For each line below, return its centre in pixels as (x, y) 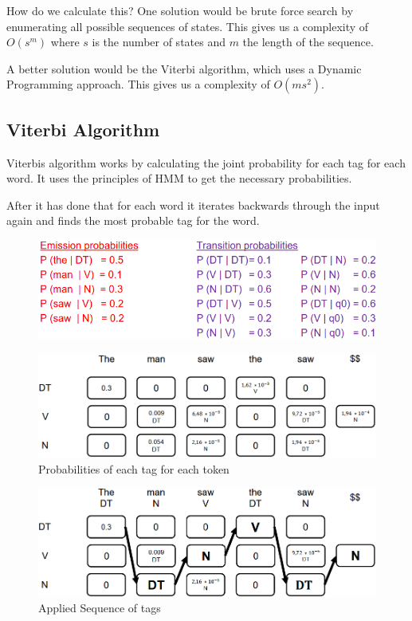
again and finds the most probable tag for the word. (133, 220)
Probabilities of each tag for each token (134, 468)
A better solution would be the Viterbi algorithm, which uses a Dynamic (184, 68)
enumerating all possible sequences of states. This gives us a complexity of (188, 26)
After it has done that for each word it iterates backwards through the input (193, 204)
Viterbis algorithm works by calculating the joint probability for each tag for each (206, 162)
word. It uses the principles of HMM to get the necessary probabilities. (179, 178)
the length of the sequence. (308, 42)
